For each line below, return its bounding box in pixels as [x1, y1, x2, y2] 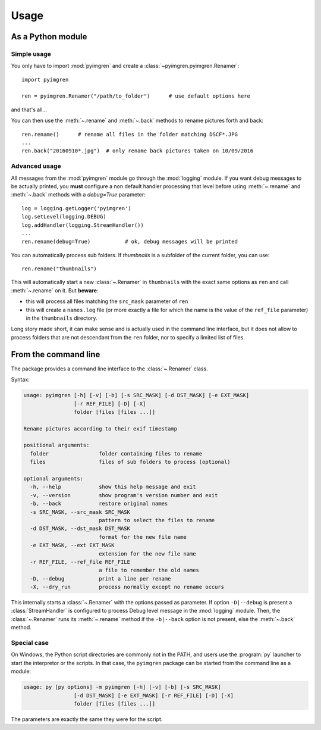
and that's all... [11, 106, 48, 113]
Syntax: [11, 376, 30, 383]
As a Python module [11, 32, 87, 42]
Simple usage [11, 49, 52, 58]
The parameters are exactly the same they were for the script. [11, 715, 163, 723]
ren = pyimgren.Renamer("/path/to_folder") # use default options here [21, 93, 251, 99]
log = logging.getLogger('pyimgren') [21, 205, 132, 211]
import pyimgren [21, 76, 69, 83]
